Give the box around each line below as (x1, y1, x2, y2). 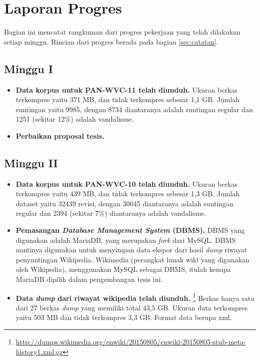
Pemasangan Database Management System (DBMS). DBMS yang (15, 225, 245, 235)
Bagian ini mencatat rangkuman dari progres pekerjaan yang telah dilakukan (4, 27, 240, 37)
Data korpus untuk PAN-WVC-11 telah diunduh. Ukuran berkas (15, 84, 237, 95)
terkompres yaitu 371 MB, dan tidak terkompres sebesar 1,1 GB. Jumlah (15, 94, 240, 105)
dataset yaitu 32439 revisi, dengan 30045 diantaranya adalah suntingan (15, 198, 233, 208)
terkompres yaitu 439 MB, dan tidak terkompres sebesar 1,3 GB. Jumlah (15, 188, 240, 199)
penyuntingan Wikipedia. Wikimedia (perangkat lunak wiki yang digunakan (15, 254, 249, 264)
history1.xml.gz (15, 346, 63, 356)
